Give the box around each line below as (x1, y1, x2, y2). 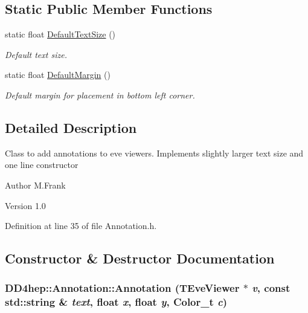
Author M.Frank (5, 178, 66, 191)
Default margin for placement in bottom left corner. (5, 88, 195, 101)
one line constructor (5, 158, 79, 171)
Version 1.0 (5, 199, 46, 211)
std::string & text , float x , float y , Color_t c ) (5, 294, 228, 309)
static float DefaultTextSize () (5, 28, 116, 40)
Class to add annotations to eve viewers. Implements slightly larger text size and (5, 146, 304, 159)
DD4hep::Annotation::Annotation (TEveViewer (5, 280, 240, 295)
